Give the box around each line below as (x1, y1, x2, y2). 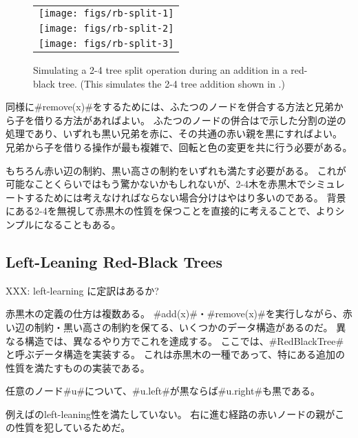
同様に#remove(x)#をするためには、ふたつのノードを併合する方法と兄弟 (6, 99, 334, 114)
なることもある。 (43, 217, 121, 231)
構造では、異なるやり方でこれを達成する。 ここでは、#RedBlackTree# (24, 333, 344, 348)
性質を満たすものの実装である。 (6, 360, 150, 375)
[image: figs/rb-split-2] (39, 23, 174, 34)
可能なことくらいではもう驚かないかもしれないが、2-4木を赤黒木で (6, 177, 307, 191)
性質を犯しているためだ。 (14, 420, 131, 435)
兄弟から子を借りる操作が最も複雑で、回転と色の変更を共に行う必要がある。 (6, 139, 352, 154)
